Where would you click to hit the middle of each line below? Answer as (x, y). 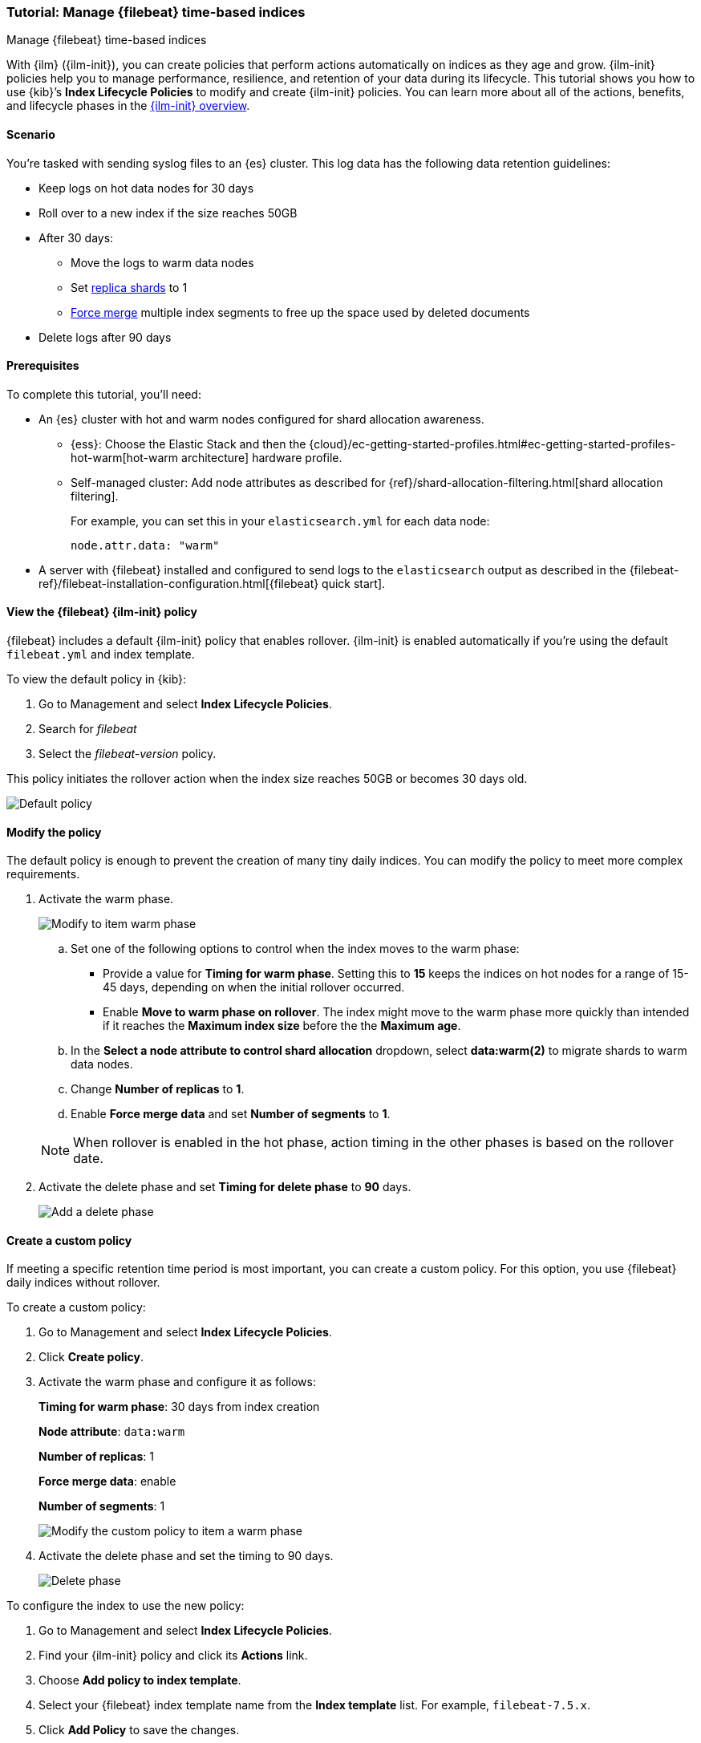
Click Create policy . (91, 1357)
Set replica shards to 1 (129, 287)
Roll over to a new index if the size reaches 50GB (168, 213)
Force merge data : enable (107, 1482)
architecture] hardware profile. (262, 457)
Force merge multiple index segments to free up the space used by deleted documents (300, 312)
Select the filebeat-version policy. (128, 754)
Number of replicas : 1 (96, 1457)
